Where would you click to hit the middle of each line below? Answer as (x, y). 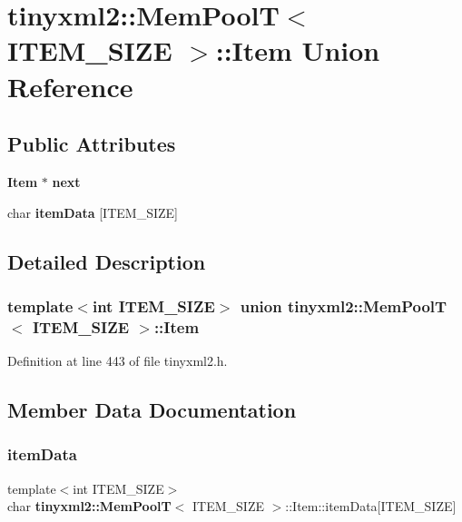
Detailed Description (107, 261)
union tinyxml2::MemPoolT (344, 305)
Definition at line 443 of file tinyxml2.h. (118, 361)
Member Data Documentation (152, 410)
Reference (70, 86)
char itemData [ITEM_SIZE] (93, 212)
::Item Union (298, 50)
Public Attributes (92, 144)
